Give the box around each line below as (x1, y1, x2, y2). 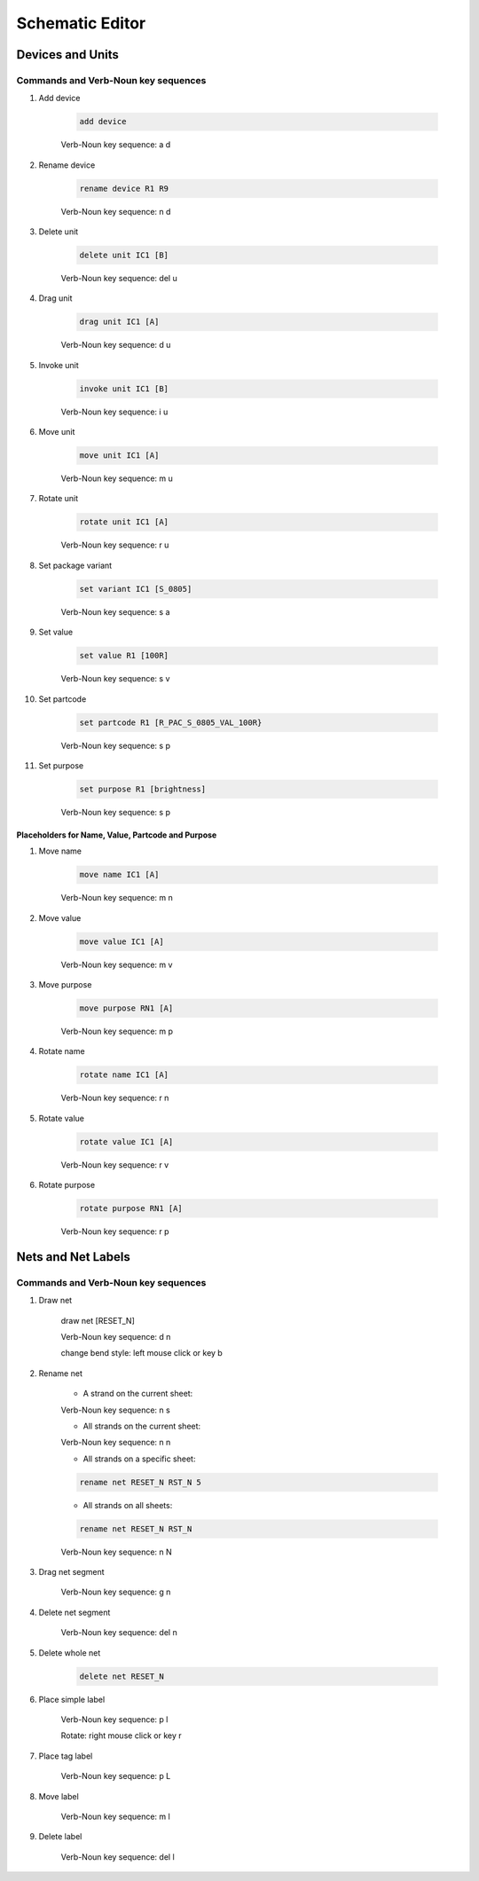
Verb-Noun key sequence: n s (60, 1405, 170, 1415)
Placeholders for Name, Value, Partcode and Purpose (16, 830, 217, 840)
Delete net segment (38, 1607, 111, 1617)
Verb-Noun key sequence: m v (60, 959, 173, 970)
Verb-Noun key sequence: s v (60, 673, 170, 684)
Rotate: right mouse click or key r (60, 1730, 182, 1741)
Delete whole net (38, 1647, 101, 1658)
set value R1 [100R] (79, 650, 169, 661)
